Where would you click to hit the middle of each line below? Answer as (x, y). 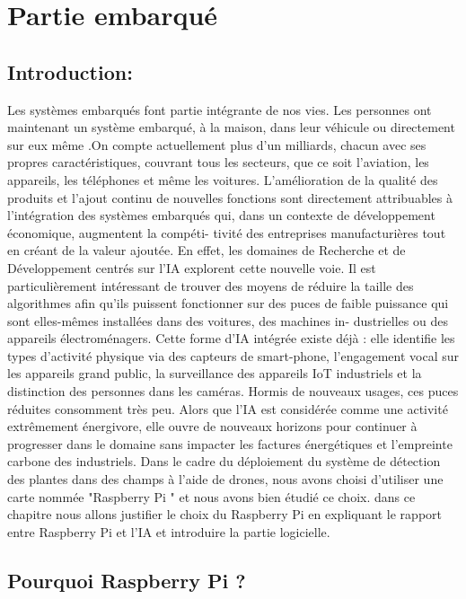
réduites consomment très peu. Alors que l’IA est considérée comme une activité (228, 408)
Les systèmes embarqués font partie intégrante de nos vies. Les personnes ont (220, 109)
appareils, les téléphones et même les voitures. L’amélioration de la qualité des (223, 179)
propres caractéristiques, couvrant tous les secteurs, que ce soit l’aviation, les (218, 162)
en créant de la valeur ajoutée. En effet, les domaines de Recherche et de (207, 250)
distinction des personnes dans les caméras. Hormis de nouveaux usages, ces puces (233, 391)
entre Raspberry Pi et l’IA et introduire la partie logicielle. (169, 531)
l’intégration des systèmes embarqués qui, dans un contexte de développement (221, 215)
